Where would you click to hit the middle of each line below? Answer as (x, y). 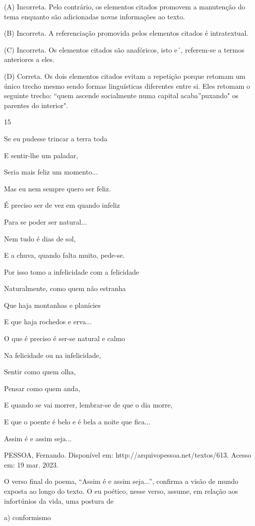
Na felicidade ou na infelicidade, (53, 355)
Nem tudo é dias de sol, (40, 238)
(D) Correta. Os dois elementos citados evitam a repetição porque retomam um (125, 76)
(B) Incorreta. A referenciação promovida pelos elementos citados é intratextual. (126, 33)
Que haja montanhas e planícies (52, 305)
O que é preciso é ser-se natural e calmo (65, 338)
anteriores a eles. (29, 59)
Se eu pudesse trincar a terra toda (56, 138)
